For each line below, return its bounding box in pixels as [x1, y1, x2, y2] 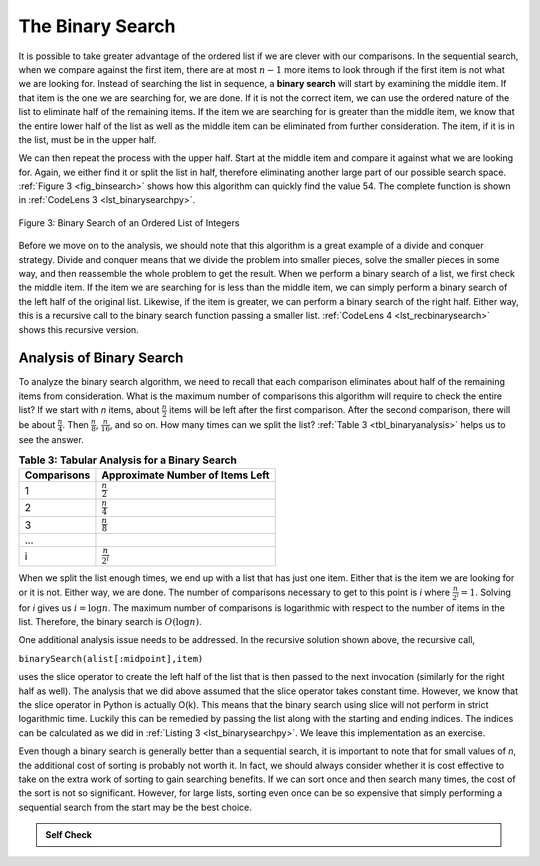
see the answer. [18, 433, 84, 445]
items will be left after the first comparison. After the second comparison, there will [168, 404, 511, 416]
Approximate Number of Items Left [101, 468, 270, 482]
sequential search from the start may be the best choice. [18, 801, 252, 813]
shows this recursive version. [18, 323, 139, 335]
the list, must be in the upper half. [18, 133, 157, 145]
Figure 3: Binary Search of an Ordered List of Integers [18, 216, 240, 229]
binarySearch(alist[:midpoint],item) [18, 653, 204, 664]
